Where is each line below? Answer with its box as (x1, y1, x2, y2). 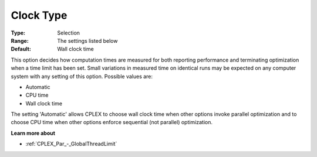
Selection (57, 29, 80, 36)
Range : (11, 37, 29, 44)
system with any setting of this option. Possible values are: (11, 73, 153, 80)
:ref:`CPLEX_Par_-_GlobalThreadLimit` (25, 141, 117, 148)
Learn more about (11, 129, 56, 136)
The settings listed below (57, 37, 118, 44)
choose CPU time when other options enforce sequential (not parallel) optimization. (11, 119, 213, 126)
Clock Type (11, 9, 68, 22)
